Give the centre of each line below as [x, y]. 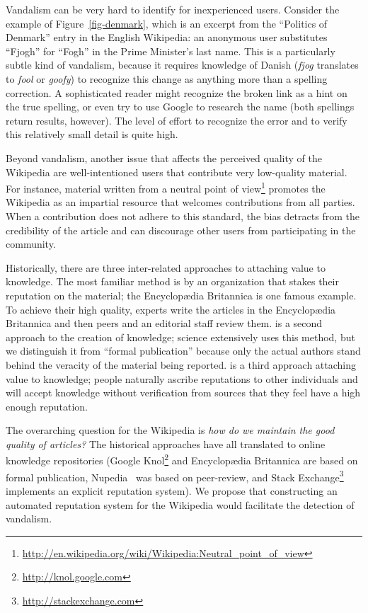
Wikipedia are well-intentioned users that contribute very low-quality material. [177, 172]
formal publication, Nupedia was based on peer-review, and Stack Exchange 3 [175, 476]
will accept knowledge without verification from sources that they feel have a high [183, 393]
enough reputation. [47, 406]
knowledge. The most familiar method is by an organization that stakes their [172, 281]
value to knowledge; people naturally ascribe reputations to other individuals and [182, 378]
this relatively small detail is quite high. [92, 134]
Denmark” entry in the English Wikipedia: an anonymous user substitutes [167, 37]
